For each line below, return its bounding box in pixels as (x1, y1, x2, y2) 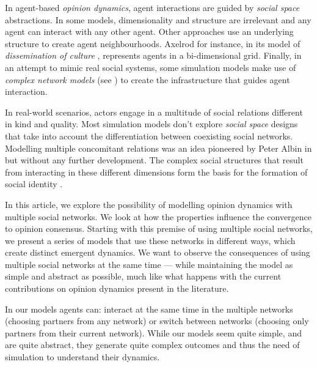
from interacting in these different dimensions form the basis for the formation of (5, 165, 308, 178)
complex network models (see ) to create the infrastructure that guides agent (5, 73, 290, 86)
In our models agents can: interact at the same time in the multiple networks (5, 302, 293, 315)
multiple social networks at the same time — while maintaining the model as (5, 258, 293, 270)
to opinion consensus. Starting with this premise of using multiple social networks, (5, 222, 313, 235)
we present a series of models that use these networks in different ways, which (5, 234, 296, 247)
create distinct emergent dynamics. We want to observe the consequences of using (5, 246, 310, 259)
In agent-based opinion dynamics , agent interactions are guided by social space (5, 1, 300, 13)
